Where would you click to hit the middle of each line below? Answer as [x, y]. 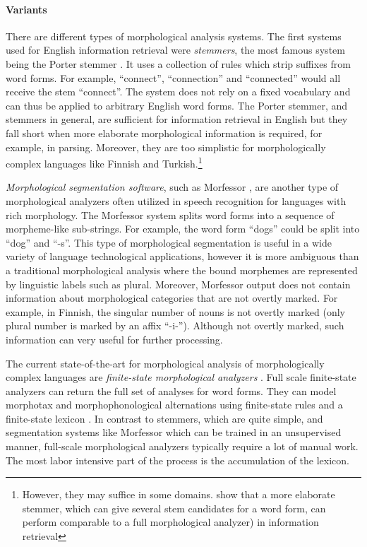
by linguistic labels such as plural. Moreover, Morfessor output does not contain [178, 284]
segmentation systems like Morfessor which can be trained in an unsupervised [174, 432]
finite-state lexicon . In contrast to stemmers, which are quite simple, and [164, 418]
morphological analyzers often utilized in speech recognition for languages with [176, 200]
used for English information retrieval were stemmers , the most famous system [175, 50]
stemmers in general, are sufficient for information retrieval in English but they [177, 119]
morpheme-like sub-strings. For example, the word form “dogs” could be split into [183, 229]
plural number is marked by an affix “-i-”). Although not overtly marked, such [175, 325]
